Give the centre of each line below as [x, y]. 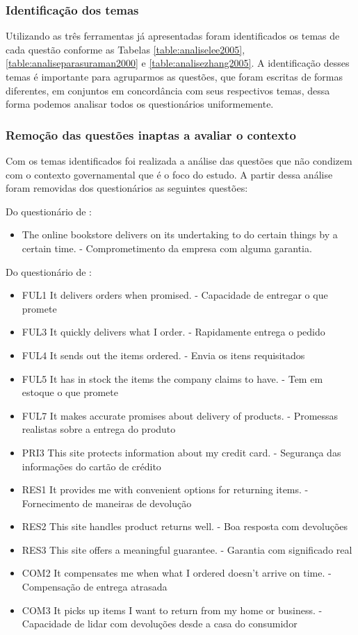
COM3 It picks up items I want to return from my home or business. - [172, 610]
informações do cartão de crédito [91, 466]
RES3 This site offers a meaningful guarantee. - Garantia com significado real [187, 549]
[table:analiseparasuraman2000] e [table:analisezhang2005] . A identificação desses [178, 63]
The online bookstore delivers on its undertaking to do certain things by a [180, 234]
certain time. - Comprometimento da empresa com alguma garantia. [167, 248]
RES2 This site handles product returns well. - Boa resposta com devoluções [185, 526]
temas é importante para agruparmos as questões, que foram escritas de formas [174, 76]
